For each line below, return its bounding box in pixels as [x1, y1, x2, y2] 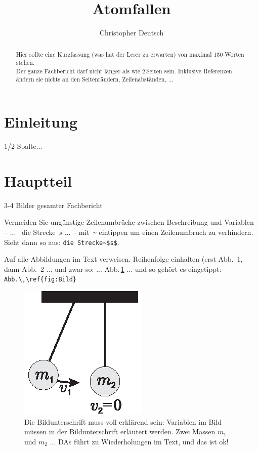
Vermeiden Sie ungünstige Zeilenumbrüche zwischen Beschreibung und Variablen [4, 217, 254, 227]
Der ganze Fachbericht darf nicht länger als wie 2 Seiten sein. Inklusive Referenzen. [16, 66, 234, 75]
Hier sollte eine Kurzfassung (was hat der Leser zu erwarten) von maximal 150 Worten [16, 50, 244, 58]
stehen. [16, 58, 35, 67]
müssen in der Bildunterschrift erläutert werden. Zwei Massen [24, 426, 216, 437]
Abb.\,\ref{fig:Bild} [4, 276, 77, 283]
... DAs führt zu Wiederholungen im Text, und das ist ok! [50, 436, 229, 446]
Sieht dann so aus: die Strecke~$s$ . [4, 236, 119, 247]
